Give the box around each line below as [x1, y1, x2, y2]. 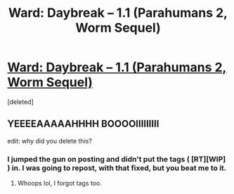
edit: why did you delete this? [7, 136, 93, 145]
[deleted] [7, 97, 34, 106]
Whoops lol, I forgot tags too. [17, 179, 102, 188]
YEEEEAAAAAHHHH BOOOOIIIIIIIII [7, 118, 160, 130]
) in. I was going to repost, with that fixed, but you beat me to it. [7, 163, 227, 173]
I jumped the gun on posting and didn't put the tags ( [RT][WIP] [7, 154, 226, 164]
